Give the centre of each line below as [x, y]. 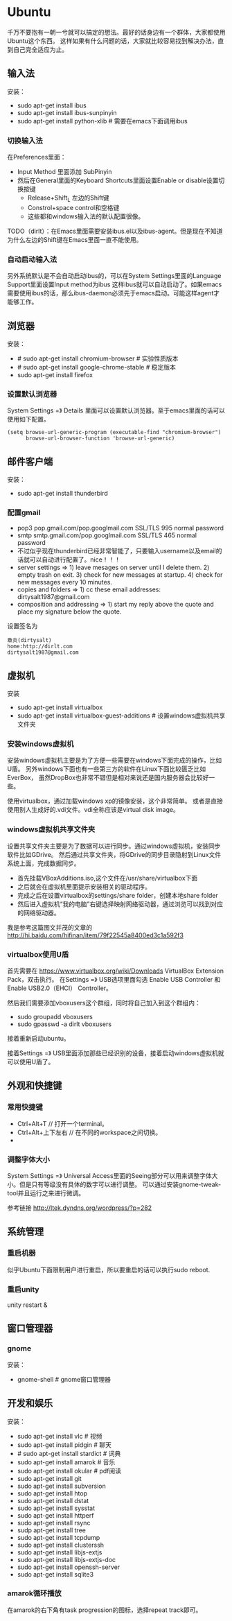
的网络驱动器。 [38, 912]
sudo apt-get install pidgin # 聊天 [64, 1445]
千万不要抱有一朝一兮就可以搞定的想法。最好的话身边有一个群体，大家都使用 [116, 32]
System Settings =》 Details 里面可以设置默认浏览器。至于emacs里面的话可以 [116, 410]
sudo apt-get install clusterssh [61, 1545]
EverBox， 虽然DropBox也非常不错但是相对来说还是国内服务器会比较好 [108, 778]
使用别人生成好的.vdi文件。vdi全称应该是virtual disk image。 [93, 810]
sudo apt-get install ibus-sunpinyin [67, 112]
